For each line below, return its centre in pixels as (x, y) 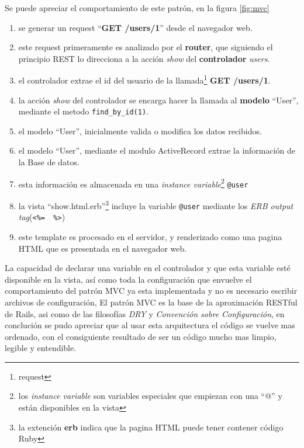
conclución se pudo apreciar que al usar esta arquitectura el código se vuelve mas (150, 325)
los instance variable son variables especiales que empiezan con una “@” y (150, 396)
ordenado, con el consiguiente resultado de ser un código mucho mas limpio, (141, 336)
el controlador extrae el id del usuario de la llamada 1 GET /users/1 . (144, 79)
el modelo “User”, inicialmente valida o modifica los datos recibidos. (140, 131)
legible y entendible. (41, 348)
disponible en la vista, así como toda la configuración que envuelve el (128, 279)
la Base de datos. (49, 162)
